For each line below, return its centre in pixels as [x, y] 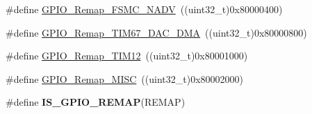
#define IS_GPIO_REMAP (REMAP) [96, 102]
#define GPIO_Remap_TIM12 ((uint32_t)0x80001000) [127, 56]
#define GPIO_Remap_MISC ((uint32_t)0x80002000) [124, 78]
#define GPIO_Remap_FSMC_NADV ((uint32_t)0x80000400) [144, 9]
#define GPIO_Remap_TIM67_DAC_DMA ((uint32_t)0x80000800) [156, 32]
